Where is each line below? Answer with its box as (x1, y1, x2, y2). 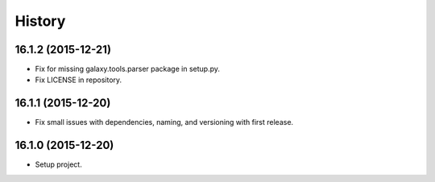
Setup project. (35, 159, 82, 169)
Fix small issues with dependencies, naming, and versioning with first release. (35, 118, 294, 127)
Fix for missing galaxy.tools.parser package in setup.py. (35, 64, 221, 74)
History (14, 12, 66, 30)
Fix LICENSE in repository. (35, 75, 122, 85)
